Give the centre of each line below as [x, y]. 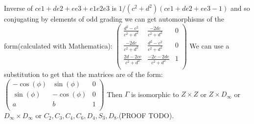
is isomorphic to [155, 94]
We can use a [209, 45]
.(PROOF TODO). [145, 115]
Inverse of [18, 8]
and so [240, 8]
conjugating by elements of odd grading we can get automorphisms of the [114, 19]
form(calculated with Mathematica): [58, 45]
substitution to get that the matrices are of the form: [83, 74]
